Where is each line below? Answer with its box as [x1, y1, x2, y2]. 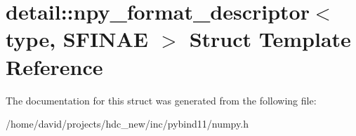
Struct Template [189, 25, 351, 53]
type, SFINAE [6, 25, 148, 53]
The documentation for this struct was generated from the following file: [6, 93, 317, 107]
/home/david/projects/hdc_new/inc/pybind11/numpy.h [6, 116, 249, 131]
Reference [6, 52, 103, 81]
